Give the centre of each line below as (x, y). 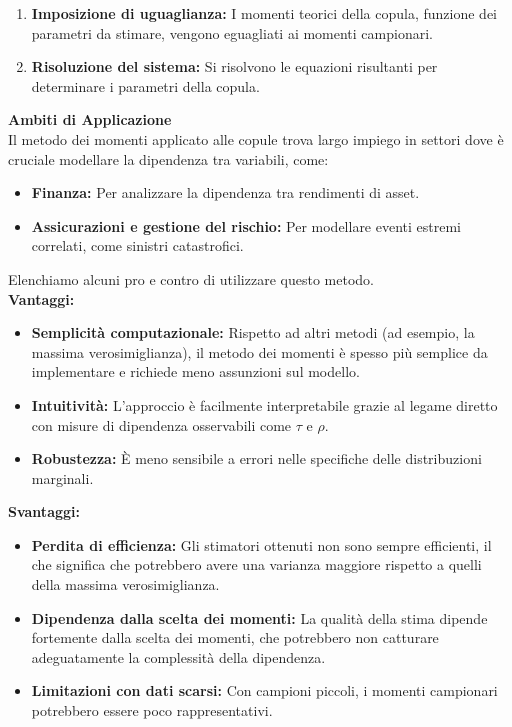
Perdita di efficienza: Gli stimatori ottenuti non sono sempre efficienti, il (261, 544)
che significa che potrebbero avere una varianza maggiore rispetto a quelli (256, 564)
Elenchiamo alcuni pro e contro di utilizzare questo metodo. (191, 278)
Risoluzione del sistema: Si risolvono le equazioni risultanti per (234, 66)
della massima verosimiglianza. (125, 584)
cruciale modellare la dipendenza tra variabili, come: (168, 158)
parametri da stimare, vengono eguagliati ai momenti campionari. (232, 32)
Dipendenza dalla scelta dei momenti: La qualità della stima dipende (259, 617)
